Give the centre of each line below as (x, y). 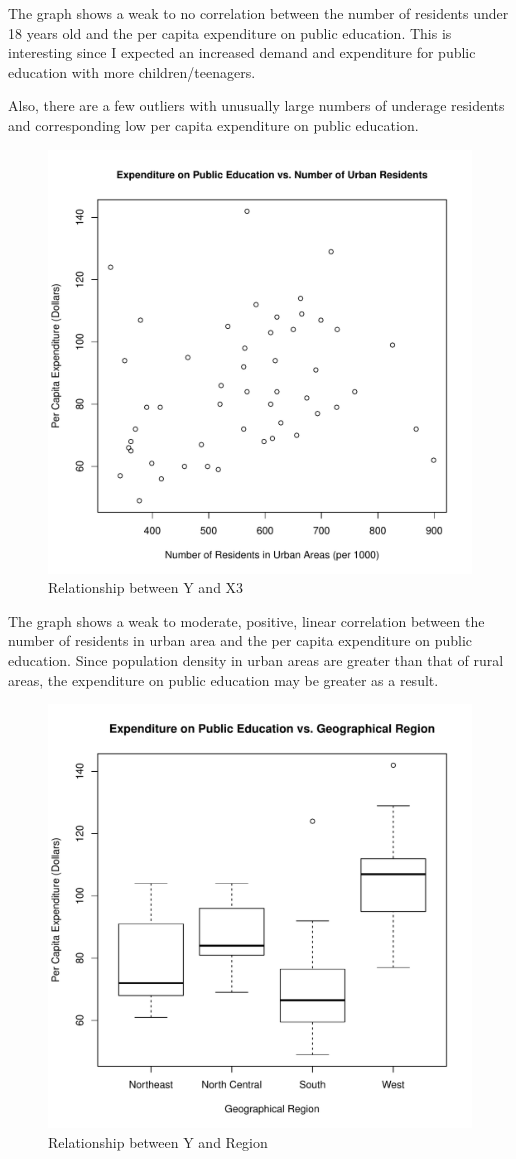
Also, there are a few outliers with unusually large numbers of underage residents (256, 105)
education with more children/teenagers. (132, 71)
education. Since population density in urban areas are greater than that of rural (256, 659)
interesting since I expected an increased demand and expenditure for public (242, 52)
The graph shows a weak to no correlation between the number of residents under (258, 13)
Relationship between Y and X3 (146, 587)
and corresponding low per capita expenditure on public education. (213, 124)
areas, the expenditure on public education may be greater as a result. (223, 679)
